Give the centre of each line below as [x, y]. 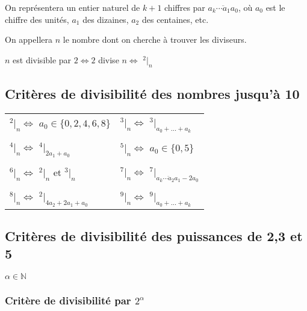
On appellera [29, 39]
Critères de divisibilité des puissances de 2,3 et [154, 235]
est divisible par [42, 59]
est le [275, 7]
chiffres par [185, 7]
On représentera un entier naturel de [73, 7]
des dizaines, [106, 19]
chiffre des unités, [37, 19]
